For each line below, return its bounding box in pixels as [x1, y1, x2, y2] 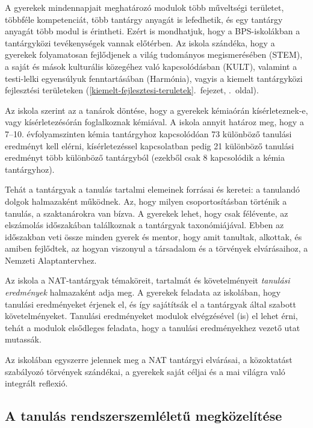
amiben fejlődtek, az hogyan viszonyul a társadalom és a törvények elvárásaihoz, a [5, 242, 308, 255]
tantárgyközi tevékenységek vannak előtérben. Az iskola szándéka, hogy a [5, 36, 275, 49]
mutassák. [5, 333, 42, 346]
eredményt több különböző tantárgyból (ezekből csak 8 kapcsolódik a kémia [5, 151, 285, 164]
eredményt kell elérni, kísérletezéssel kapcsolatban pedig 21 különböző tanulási [5, 139, 294, 152]
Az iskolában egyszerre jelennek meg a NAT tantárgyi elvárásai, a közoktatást [5, 353, 293, 366]
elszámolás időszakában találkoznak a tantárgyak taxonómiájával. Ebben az [5, 219, 284, 231]
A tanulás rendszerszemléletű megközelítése [5, 406, 282, 425]
